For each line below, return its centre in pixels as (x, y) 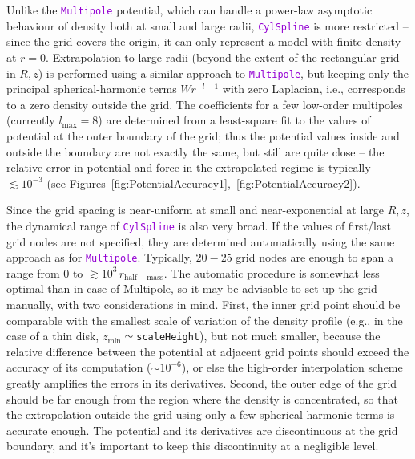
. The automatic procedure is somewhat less (272, 272)
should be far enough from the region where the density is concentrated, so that (202, 398)
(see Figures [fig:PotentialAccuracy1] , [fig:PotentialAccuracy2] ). (203, 183)
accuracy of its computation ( (79, 367)
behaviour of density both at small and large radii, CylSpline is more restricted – (207, 25)
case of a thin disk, (53, 336)
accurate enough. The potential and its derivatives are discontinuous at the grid (202, 430)
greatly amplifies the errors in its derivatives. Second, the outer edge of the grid (202, 383)
